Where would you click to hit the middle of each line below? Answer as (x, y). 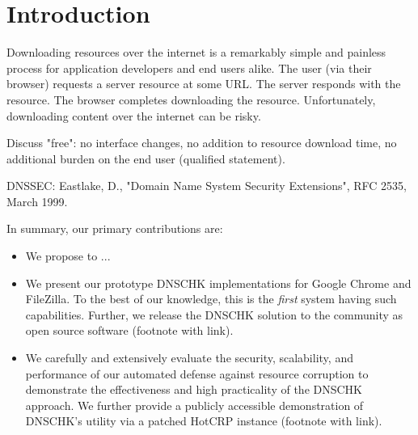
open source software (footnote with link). (129, 330)
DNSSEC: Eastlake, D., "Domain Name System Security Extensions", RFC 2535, (207, 186)
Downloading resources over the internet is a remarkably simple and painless (196, 52)
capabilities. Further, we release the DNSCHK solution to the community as (214, 314)
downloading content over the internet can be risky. (134, 115)
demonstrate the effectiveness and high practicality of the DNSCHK (194, 389)
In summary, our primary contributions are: (115, 228)
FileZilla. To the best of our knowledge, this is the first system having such (211, 299)
